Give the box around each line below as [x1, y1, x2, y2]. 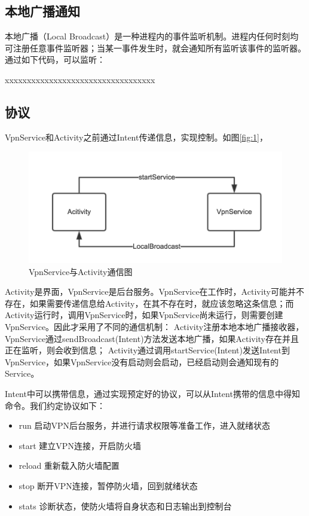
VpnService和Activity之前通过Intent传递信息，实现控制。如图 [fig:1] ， [5, 130, 268, 143]
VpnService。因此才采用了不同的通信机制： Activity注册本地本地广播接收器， [5, 320, 304, 332]
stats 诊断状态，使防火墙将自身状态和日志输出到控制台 [19, 499, 232, 512]
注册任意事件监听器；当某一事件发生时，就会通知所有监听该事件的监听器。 [13, 41, 306, 54]
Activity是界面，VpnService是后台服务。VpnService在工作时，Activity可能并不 [5, 285, 305, 298]
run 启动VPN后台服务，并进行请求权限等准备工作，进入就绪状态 [19, 419, 271, 432]
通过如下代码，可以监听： [5, 53, 105, 66]
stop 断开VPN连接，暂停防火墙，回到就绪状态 [19, 479, 198, 491]
